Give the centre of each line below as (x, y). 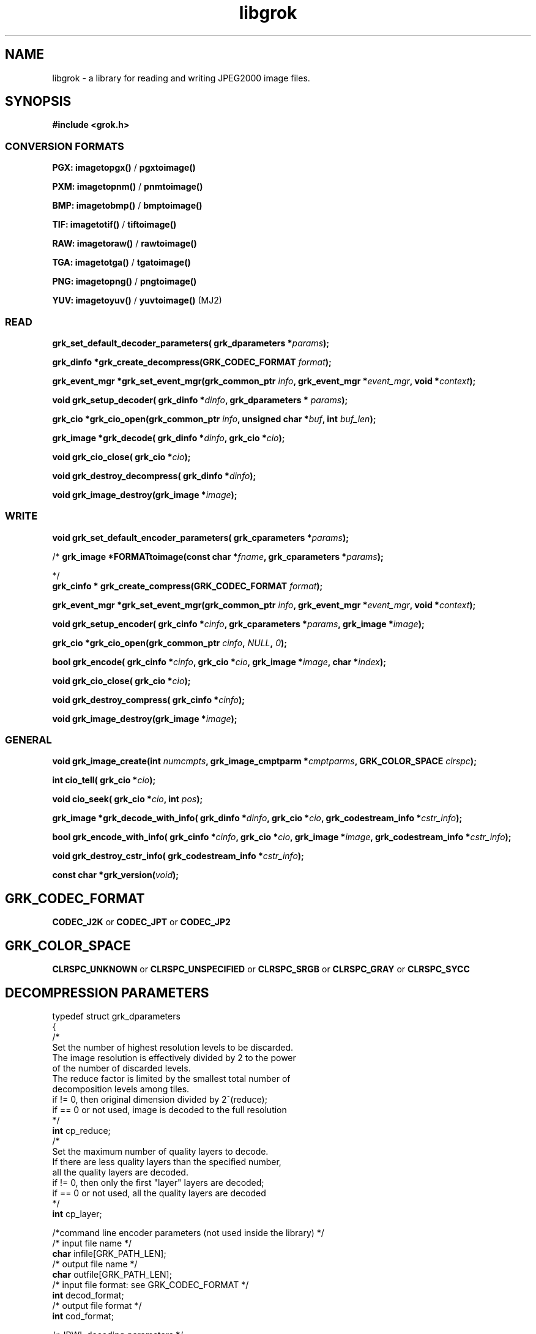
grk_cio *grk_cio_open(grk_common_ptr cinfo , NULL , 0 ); (170, 643)
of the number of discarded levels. (121, 1068)
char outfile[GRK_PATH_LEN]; (112, 1274)
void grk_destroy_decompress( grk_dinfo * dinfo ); (154, 475)
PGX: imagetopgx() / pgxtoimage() (124, 168)
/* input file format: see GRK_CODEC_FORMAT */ (151, 1284)
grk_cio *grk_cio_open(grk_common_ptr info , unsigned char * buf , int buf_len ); (214, 419)
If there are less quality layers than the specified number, (167, 1161)
